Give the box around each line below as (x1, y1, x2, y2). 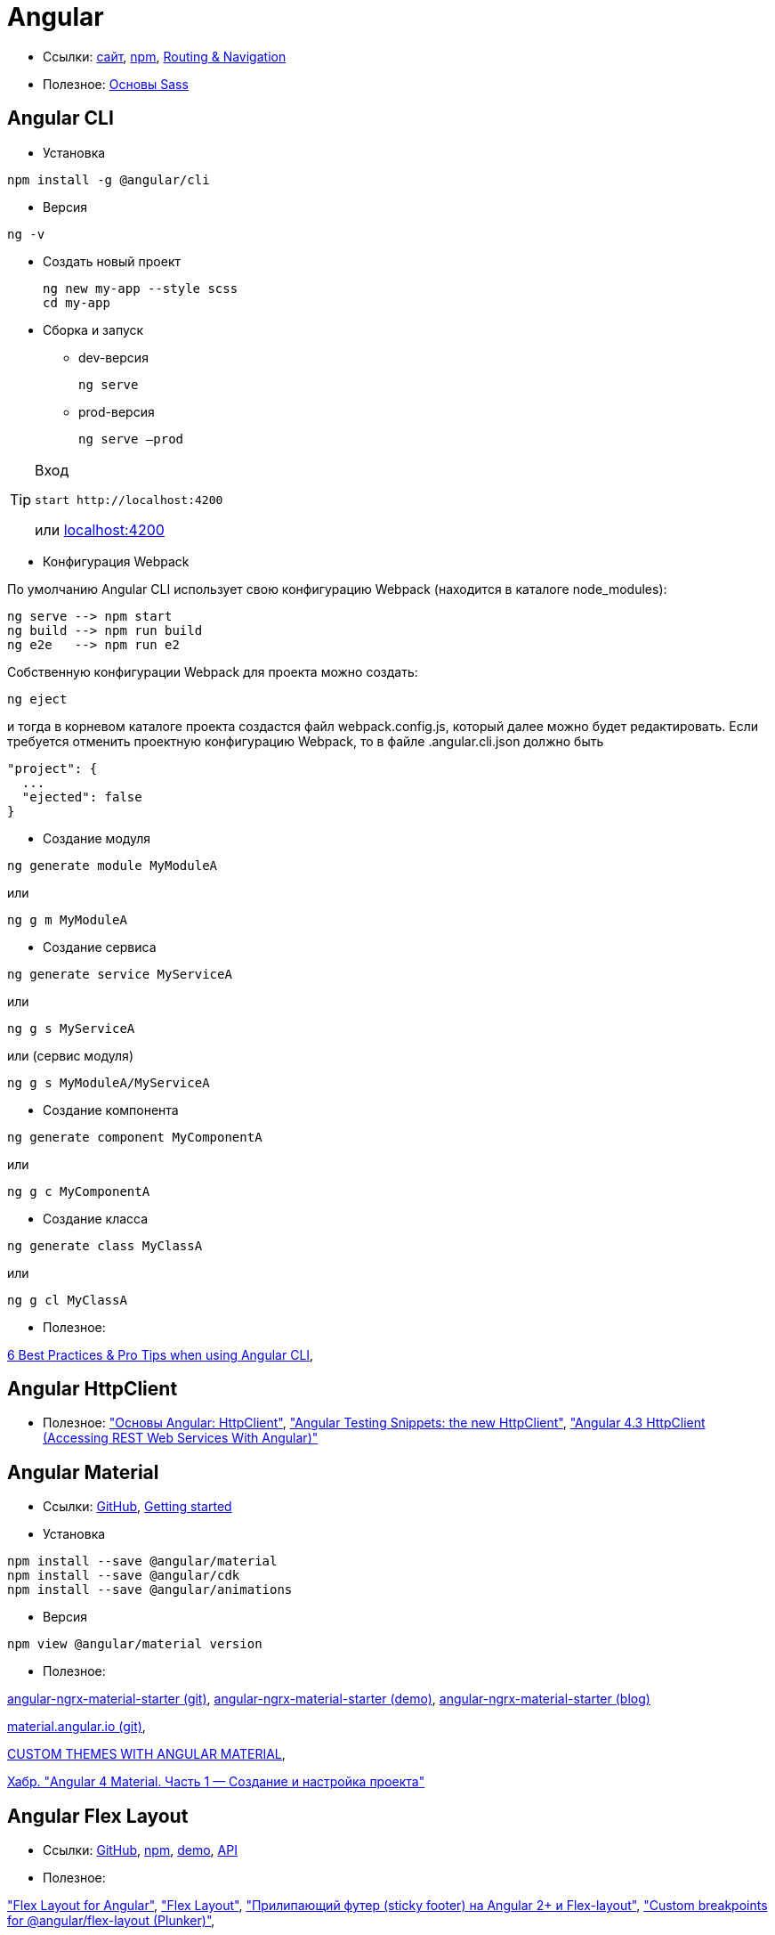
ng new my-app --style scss (43, 280, 238, 296)
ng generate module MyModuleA (7, 858, 218, 873)
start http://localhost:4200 (35, 492, 223, 507)
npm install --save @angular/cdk (7, 1568, 240, 1583)
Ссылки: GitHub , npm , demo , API (43, 1842, 238, 1858)
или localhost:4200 (35, 520, 165, 539)
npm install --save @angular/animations (7, 1582, 293, 1598)
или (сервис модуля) (7, 1047, 133, 1063)
